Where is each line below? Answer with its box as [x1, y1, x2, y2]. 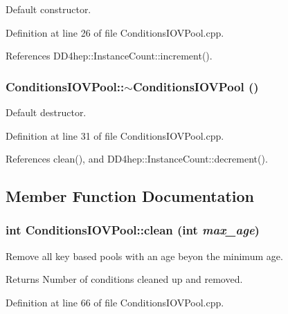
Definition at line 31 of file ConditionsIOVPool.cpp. [6, 128, 224, 142]
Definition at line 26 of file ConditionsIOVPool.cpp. [6, 25, 224, 39]
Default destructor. [6, 105, 87, 119]
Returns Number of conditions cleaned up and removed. [6, 272, 243, 286]
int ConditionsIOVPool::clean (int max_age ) [6, 221, 260, 239]
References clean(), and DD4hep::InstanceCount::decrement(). [6, 151, 268, 166]
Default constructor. [6, 2, 91, 16]
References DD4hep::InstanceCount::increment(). [6, 48, 213, 63]
